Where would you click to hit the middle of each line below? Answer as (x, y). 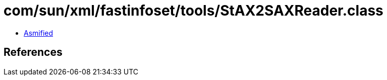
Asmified (39, 33)
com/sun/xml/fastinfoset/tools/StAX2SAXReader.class (193, 11)
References (33, 52)
